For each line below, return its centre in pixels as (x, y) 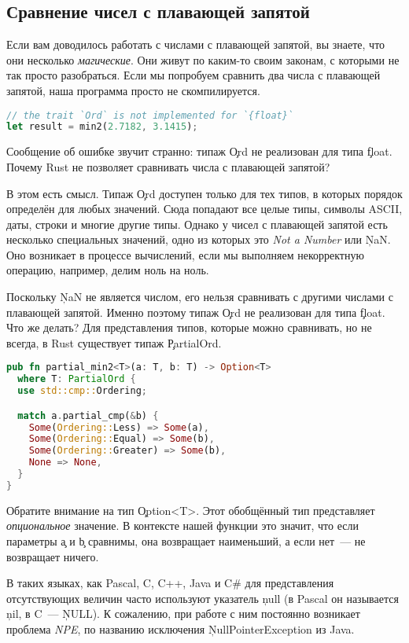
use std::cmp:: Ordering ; (83, 391)
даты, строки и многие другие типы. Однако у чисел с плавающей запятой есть (197, 224)
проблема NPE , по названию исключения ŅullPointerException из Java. (181, 629)
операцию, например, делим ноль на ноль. (108, 270)
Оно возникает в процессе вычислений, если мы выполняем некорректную (185, 254)
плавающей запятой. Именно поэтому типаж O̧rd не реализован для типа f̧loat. (196, 312)
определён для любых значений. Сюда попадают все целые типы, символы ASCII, (204, 209)
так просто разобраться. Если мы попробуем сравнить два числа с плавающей (193, 75)
